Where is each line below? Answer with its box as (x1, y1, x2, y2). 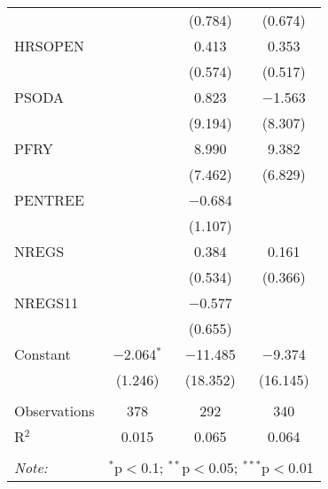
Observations (14, 400, 95, 421)
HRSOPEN (14, 35, 84, 56)
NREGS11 (14, 292, 79, 313)
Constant (14, 344, 71, 364)
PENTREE (14, 190, 84, 210)
